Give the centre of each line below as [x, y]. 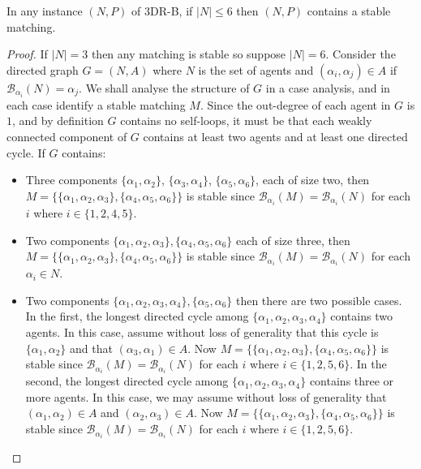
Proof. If [27, 54]
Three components [71, 180]
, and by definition [58, 120]
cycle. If [26, 152]
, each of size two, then [313, 180]
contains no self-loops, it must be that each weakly [246, 120]
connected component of [67, 137]
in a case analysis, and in [328, 87]
